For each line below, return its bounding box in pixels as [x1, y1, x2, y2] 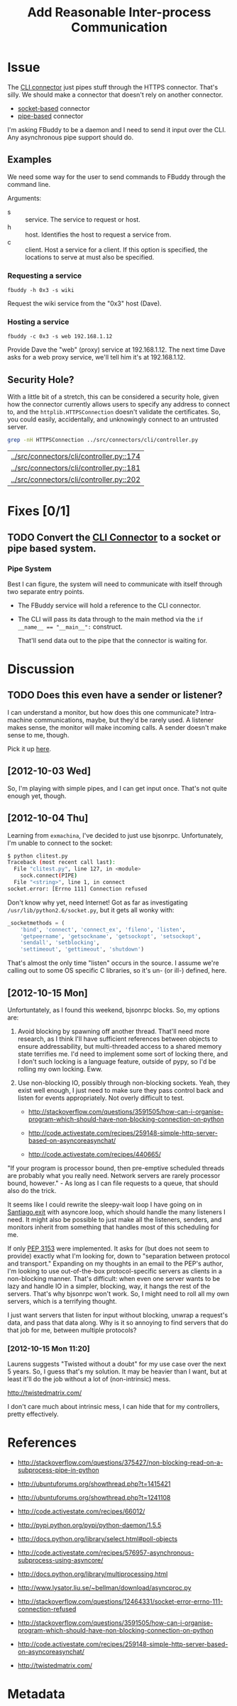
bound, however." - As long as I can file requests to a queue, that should [7, 1179, 219, 1187]
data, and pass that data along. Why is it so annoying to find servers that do [7, 1318, 228, 1327]
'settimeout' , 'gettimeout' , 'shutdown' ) [20, 946, 144, 953]
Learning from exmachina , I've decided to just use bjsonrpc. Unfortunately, [7, 831, 224, 839]
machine [7, 716, 33, 724]
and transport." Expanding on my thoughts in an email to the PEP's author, [7, 1259, 224, 1268]
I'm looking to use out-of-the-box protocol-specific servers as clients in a [7, 1266, 222, 1275]
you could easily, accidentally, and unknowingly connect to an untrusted [7, 415, 219, 423]
